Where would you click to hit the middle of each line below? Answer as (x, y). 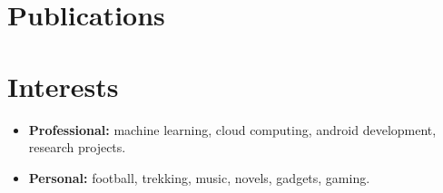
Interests (63, 86)
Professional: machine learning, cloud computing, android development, (232, 129)
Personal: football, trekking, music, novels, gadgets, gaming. (199, 177)
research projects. (77, 147)
